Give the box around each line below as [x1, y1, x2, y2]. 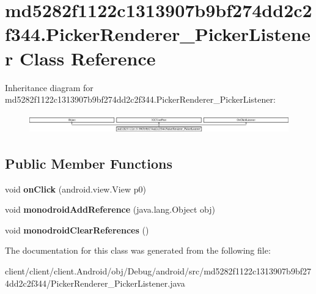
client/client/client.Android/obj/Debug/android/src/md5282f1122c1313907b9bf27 [5, 265, 311, 277]
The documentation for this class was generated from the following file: [5, 244, 271, 257]
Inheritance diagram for [5, 81, 94, 94]
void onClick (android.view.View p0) [5, 182, 146, 195]
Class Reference [19, 45, 156, 70]
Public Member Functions [5, 153, 172, 172]
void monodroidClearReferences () [5, 223, 149, 236]
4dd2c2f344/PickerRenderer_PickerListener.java [5, 276, 185, 289]
